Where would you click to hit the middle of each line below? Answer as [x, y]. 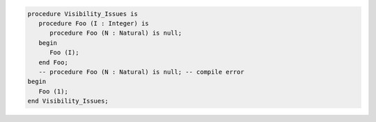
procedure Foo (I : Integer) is [94, 23]
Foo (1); [54, 91]
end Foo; [54, 62]
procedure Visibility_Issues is [83, 14]
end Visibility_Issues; [68, 101]
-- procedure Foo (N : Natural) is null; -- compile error [141, 72]
